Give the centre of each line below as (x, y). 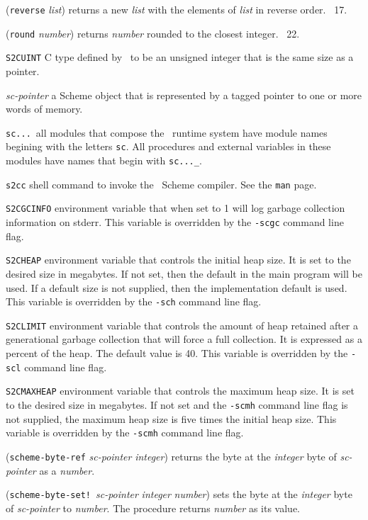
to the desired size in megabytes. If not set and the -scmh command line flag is (177, 405)
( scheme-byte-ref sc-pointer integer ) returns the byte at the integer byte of (171, 456)
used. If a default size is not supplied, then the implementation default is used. (177, 287)
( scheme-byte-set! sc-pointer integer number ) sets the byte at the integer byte (179, 494)
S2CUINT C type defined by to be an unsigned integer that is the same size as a (180, 57)
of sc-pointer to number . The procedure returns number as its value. (153, 508)
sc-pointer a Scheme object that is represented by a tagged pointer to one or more (184, 95)
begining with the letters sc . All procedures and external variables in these (168, 146)
